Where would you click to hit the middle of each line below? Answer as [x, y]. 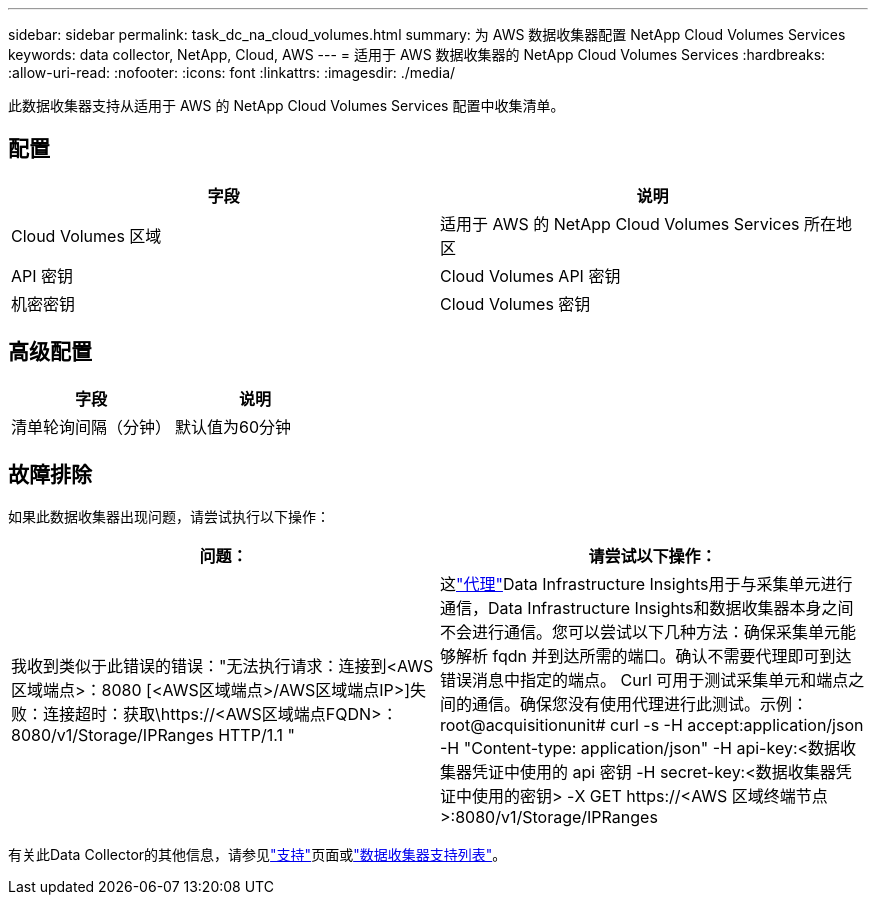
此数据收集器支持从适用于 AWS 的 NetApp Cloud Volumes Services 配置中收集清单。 [286, 105]
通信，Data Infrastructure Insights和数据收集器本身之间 [647, 607]
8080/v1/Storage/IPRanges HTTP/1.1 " [153, 734]
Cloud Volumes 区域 [86, 235]
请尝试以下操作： [652, 555]
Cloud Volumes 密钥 [515, 303]
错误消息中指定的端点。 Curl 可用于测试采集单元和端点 [644, 679]
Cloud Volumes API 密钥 [530, 275]
